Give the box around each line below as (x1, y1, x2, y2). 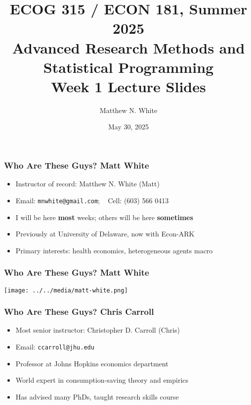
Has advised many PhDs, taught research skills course (15, 391, 179, 402)
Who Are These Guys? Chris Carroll (4, 305, 154, 318)
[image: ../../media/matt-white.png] (4, 287, 128, 294)
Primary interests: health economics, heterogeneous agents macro (15, 245, 213, 255)
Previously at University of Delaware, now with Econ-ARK (15, 229, 195, 239)
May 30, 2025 (108, 121, 149, 132)
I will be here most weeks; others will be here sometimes (15, 212, 193, 222)
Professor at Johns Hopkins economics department (15, 358, 168, 368)
